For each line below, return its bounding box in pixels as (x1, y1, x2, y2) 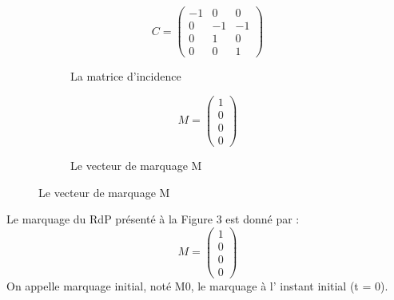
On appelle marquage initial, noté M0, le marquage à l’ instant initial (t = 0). (6, 277, 388, 294)
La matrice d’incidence (70, 68, 181, 85)
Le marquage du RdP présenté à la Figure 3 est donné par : (6, 211, 300, 227)
